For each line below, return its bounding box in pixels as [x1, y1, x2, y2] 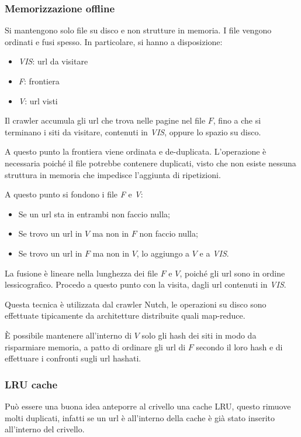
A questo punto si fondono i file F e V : [5, 188, 143, 200]
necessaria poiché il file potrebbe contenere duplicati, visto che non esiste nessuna [5, 156, 296, 169]
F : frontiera [18, 75, 60, 87]
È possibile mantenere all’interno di [5, 329, 132, 341]
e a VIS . [199, 247, 229, 259]
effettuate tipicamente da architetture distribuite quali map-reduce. [5, 309, 245, 322]
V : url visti [18, 94, 58, 107]
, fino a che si [213, 114, 261, 127]
